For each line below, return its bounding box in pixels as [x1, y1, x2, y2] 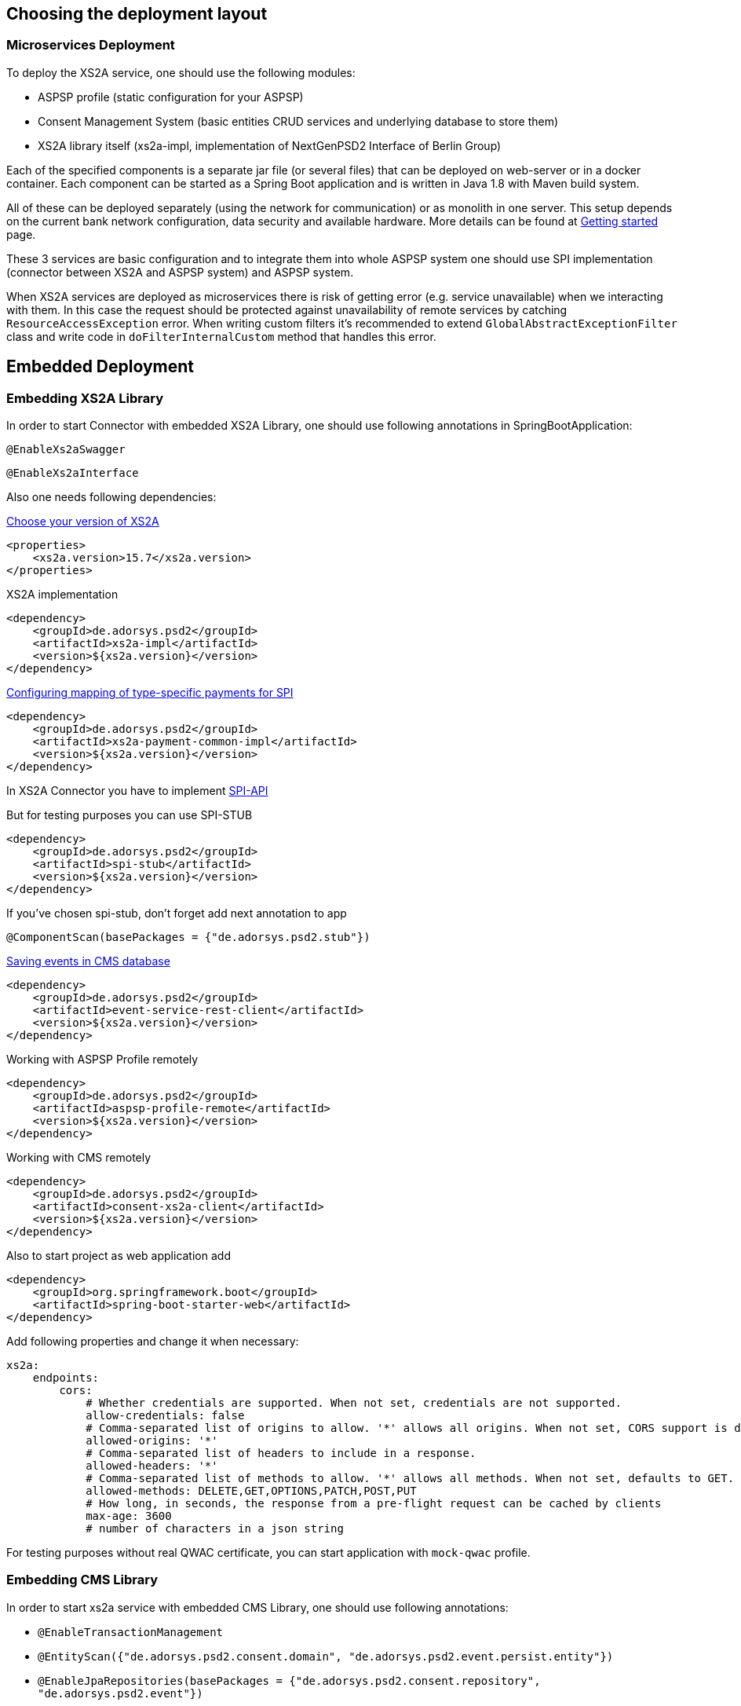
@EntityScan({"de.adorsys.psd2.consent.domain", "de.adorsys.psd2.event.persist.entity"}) [38, 1649, 614, 1663]
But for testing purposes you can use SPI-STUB [6, 808, 253, 822]
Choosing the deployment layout [6, 4, 268, 24]
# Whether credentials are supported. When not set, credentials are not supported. [86, 1397, 622, 1410]
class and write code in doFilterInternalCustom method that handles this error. [6, 329, 436, 343]
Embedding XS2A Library [6, 390, 164, 406]
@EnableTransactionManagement [38, 1625, 224, 1638]
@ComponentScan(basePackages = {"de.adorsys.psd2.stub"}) [6, 931, 370, 944]
